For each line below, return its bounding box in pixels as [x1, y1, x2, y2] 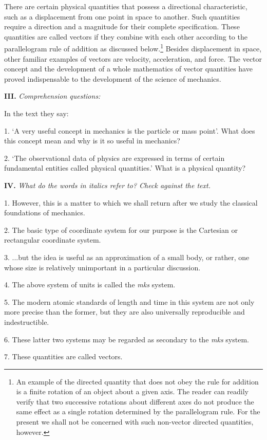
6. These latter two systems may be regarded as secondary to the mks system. [4, 334, 249, 344]
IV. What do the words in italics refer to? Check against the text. [4, 179, 211, 190]
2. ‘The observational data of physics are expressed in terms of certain [4, 152, 225, 163]
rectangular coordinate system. [4, 234, 101, 245]
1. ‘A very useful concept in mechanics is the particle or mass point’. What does [4, 125, 255, 136]
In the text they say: [4, 108, 69, 118]
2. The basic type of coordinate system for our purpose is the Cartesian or [4, 224, 238, 235]
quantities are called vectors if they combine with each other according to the [4, 31, 247, 42]
